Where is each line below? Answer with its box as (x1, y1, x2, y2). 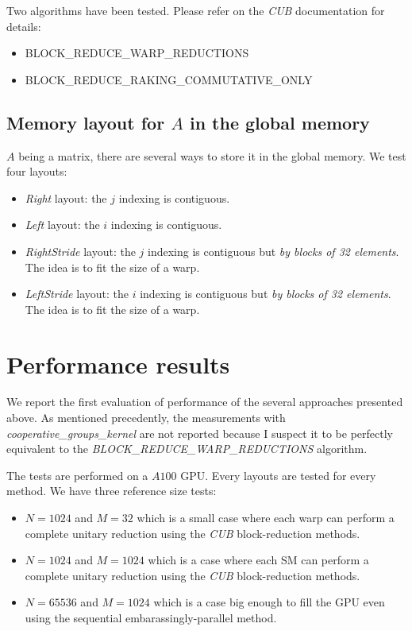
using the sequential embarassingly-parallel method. (25, 609, 277, 625)
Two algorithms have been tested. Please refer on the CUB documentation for (6, 2, 385, 18)
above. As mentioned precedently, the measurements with (6, 409, 286, 426)
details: (6, 17, 41, 34)
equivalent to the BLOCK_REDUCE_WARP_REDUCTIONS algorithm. (6, 440, 368, 457)
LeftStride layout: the (25, 285, 129, 302)
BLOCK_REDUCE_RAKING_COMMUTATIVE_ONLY (25, 71, 313, 87)
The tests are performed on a (6, 466, 148, 483)
